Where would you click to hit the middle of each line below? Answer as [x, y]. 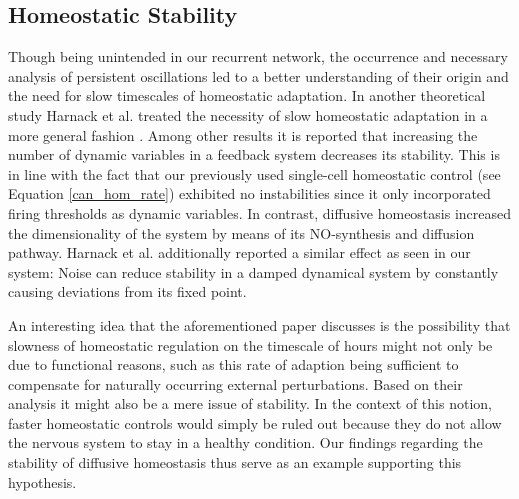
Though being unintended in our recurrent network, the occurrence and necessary [258, 56]
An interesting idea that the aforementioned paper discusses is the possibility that [259, 324]
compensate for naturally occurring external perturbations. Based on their [235, 383]
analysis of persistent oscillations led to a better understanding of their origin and [258, 75]
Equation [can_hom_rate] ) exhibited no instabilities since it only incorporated [249, 193]
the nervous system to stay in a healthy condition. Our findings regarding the [245, 442]
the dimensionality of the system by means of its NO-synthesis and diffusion [241, 232]
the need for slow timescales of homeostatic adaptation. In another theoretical [247, 95]
